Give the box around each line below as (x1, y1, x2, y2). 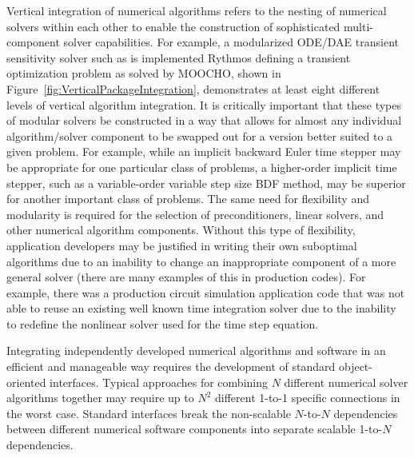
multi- (344, 18, 373, 34)
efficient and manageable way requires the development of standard (6, 358, 336, 375)
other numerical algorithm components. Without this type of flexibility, (6, 221, 356, 238)
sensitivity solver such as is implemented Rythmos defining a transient (6, 49, 351, 66)
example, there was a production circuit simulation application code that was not (6, 284, 405, 301)
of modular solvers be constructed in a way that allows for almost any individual (6, 112, 402, 129)
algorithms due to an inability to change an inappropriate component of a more (6, 253, 396, 269)
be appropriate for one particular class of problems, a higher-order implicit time (6, 158, 397, 175)
